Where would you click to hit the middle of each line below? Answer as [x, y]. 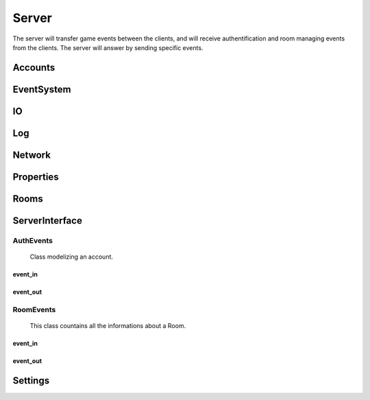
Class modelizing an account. [71, 257]
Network [32, 155]
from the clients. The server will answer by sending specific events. [108, 47]
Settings [31, 380]
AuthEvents [33, 240]
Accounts [34, 68]
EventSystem [42, 89]
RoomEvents [34, 309]
